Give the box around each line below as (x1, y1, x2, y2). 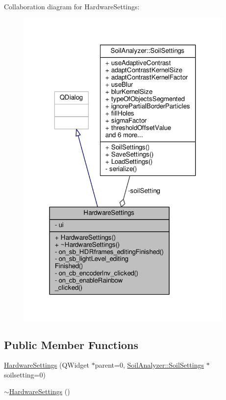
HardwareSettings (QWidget (4, 360, 90, 370)
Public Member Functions (4, 337, 138, 352)
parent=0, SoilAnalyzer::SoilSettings (95, 360, 204, 370)
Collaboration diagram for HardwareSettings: (4, 1, 140, 11)
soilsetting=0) (4, 369, 46, 379)
